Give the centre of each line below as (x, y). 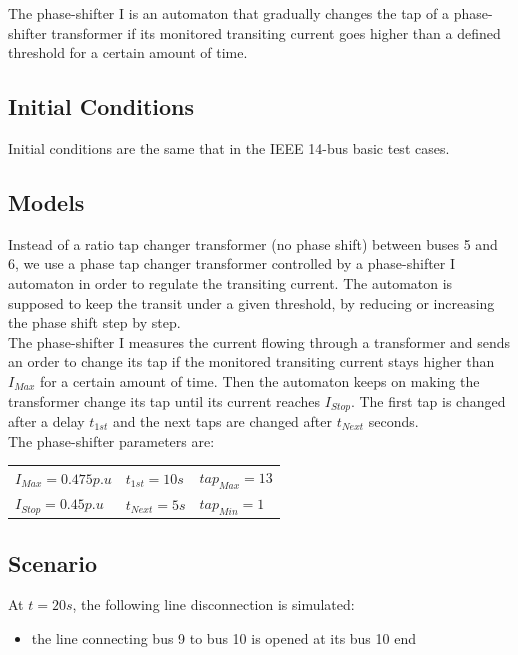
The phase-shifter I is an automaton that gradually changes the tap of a (228, 13)
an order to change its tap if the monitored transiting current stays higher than (251, 361)
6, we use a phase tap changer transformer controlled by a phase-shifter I (232, 263)
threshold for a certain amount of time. (128, 52)
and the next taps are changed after (222, 420)
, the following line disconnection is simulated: (213, 604)
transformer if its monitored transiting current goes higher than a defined (276, 32)
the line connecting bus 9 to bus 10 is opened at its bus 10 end (223, 638)
